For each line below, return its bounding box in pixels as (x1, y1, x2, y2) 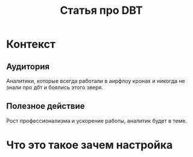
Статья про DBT (60, 4, 143, 17)
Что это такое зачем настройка (6, 138, 173, 152)
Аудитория (6, 61, 50, 72)
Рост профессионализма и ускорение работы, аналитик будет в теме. (6, 117, 187, 124)
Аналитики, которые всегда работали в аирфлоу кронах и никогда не (6, 78, 186, 84)
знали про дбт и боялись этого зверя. (6, 84, 104, 91)
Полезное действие (6, 101, 86, 111)
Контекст (6, 37, 56, 51)
